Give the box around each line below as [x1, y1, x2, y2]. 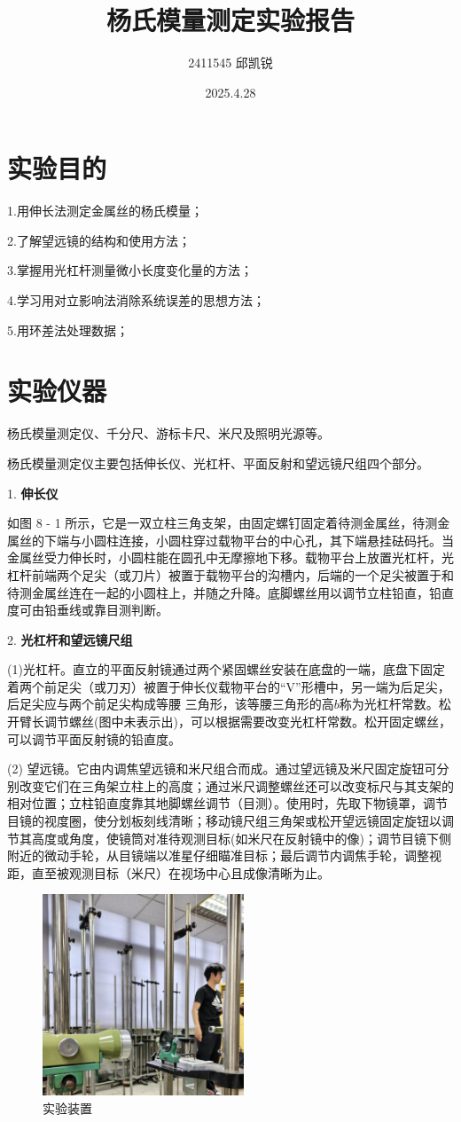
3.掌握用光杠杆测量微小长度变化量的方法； [7, 261, 253, 279]
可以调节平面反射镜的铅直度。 [7, 729, 181, 748]
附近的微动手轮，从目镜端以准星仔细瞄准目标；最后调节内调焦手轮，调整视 [7, 846, 441, 865]
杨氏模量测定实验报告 [105, 2, 355, 38]
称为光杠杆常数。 [339, 694, 439, 713]
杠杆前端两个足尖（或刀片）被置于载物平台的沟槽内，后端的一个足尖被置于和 [7, 565, 454, 584]
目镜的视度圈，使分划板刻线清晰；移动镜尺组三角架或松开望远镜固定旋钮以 [7, 812, 441, 830]
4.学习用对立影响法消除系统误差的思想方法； [7, 291, 265, 310]
